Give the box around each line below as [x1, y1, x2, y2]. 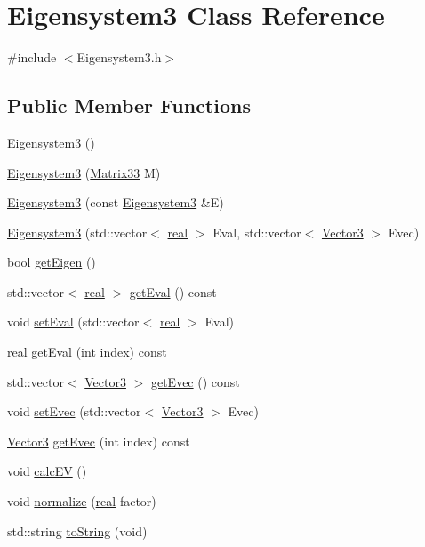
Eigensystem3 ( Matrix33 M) [7, 163, 161, 181]
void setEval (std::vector [7, 312, 140, 331]
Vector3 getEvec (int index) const [7, 431, 190, 450]
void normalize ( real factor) [7, 492, 156, 511]
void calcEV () [7, 462, 87, 480]
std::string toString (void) [7, 521, 148, 540]
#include [7, 48, 57, 67]
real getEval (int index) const [7, 342, 167, 361]
